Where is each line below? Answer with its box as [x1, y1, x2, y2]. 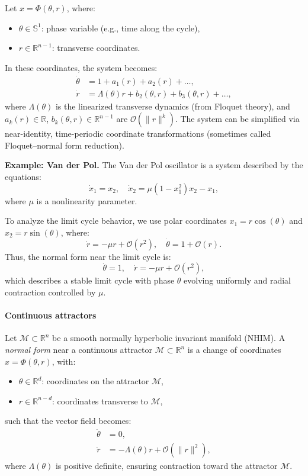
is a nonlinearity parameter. [36, 194, 137, 207]
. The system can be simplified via [175, 112, 300, 125]
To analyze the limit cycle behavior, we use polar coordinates [5, 214, 227, 227]
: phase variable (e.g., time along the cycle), [41, 21, 200, 34]
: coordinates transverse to [52, 394, 148, 407]
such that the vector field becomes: [5, 414, 131, 427]
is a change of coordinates [187, 343, 281, 356]
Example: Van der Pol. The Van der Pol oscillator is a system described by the [5, 159, 303, 171]
